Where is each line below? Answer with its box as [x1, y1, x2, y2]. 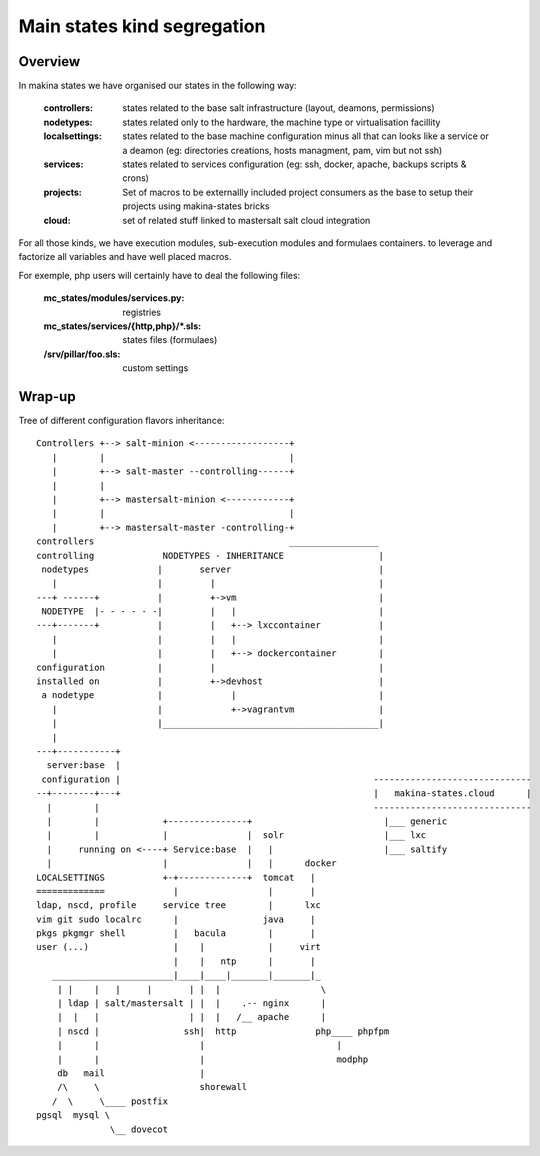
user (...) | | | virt [36, 941, 322, 953]
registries [122, 306, 162, 318]
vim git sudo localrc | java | [36, 913, 316, 925]
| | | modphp [56, 1053, 369, 1065]
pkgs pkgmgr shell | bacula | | [36, 928, 316, 939]
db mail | [56, 1067, 205, 1079]
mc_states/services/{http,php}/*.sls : [43, 320, 202, 332]
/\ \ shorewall [56, 1081, 248, 1093]
